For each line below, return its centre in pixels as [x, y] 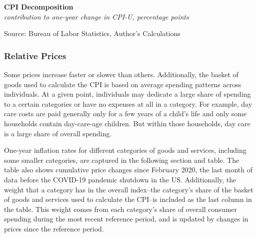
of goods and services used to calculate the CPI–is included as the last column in [128, 199]
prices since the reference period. [54, 228]
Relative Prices [35, 55]
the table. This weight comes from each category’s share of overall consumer [121, 209]
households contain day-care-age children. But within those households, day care [127, 123]
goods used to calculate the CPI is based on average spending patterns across [123, 84]
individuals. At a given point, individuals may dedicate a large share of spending [127, 94]
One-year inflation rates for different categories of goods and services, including [125, 150]
